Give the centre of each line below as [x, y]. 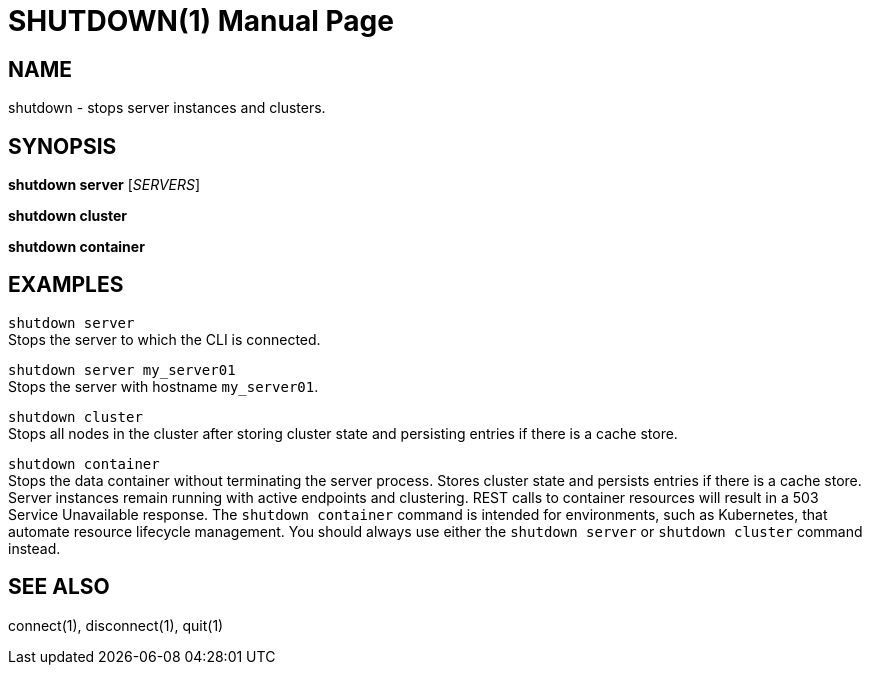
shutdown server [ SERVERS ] [104, 185]
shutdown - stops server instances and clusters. [167, 108]
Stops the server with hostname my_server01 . [163, 386]
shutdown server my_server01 [122, 369]
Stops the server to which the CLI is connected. [164, 339]
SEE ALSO [59, 587]
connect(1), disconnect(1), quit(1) [116, 625]
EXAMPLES [66, 285]
